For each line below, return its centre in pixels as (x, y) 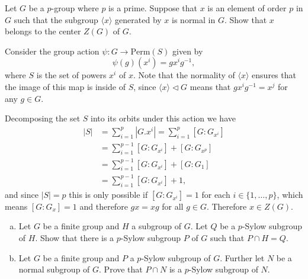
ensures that (274, 75)
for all (173, 206)
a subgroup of (157, 226)
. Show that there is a (75, 237)
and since (22, 194)
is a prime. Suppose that (153, 8)
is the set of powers (71, 75)
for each (216, 194)
